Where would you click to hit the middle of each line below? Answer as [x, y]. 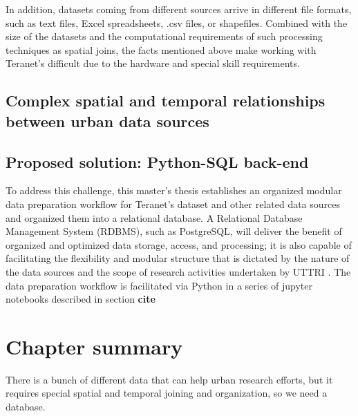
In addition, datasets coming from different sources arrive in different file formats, [179, 9]
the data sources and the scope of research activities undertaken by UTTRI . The [178, 271]
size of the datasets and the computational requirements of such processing [164, 36]
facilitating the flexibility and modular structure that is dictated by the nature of [178, 258]
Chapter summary [94, 346]
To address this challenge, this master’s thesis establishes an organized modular [174, 190]
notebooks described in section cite [81, 299]
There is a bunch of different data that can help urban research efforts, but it [169, 379]
